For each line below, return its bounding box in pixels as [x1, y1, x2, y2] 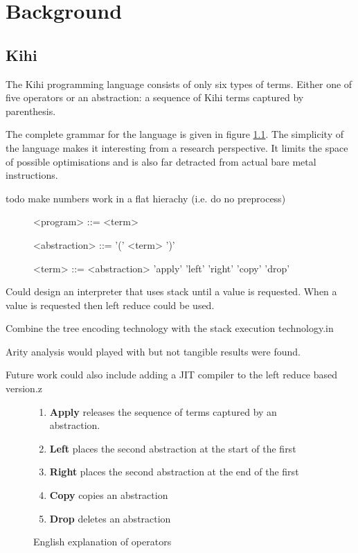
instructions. [6, 168, 58, 182]
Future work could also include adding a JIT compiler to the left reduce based [6, 367, 338, 382]
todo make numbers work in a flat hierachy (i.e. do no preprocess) [6, 191, 286, 205]
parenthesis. [6, 103, 56, 118]
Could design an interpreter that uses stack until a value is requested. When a [6, 284, 337, 299]
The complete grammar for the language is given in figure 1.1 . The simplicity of [6, 127, 343, 141]
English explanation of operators [33, 534, 172, 549]
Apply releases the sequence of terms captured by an [49, 404, 277, 419]
